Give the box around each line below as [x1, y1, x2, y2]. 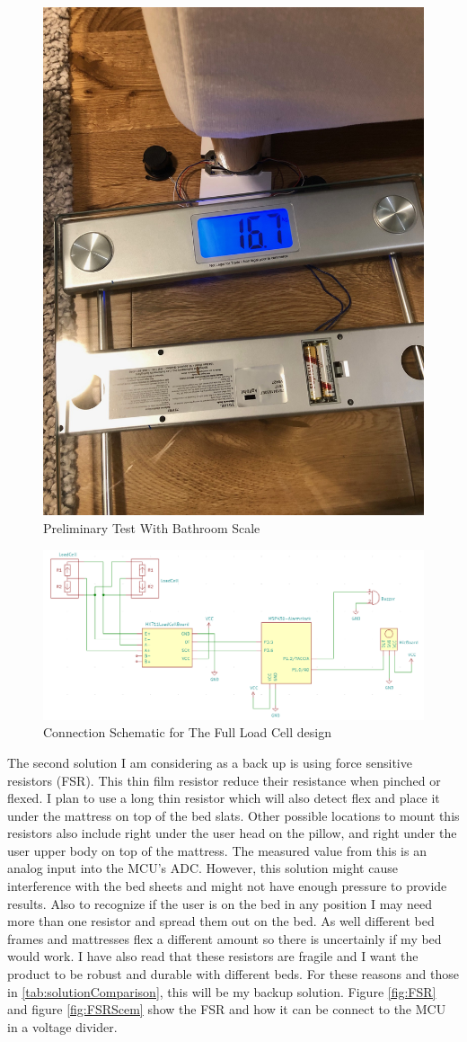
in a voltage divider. [7, 1017, 118, 1036]
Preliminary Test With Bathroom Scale [43, 518, 260, 537]
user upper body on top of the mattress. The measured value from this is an [7, 841, 427, 859]
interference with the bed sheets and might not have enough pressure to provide [7, 877, 447, 895]
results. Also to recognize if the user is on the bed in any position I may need [7, 894, 433, 913]
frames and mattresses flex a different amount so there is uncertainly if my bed [7, 929, 442, 948]
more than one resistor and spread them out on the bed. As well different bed [7, 912, 435, 931]
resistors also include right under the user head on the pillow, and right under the [7, 824, 457, 842]
